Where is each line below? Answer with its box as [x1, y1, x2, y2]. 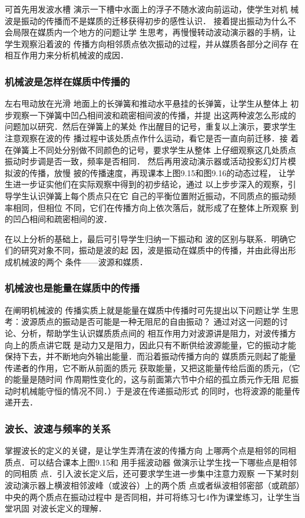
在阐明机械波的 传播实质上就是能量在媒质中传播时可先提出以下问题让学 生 [5, 303, 291, 316]
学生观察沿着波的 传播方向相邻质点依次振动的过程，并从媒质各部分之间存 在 [5, 37, 299, 50]
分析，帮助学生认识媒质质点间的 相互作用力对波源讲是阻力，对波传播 [21, 326, 288, 339]
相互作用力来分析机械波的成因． [5, 49, 128, 61]
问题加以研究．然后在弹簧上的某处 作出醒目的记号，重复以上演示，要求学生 [5, 120, 296, 133]
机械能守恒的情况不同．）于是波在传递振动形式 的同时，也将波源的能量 [21, 384, 292, 397]
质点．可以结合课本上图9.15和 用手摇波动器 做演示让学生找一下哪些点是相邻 [5, 456, 297, 468]
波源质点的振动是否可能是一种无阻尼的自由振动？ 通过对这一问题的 [21, 315, 280, 328]
